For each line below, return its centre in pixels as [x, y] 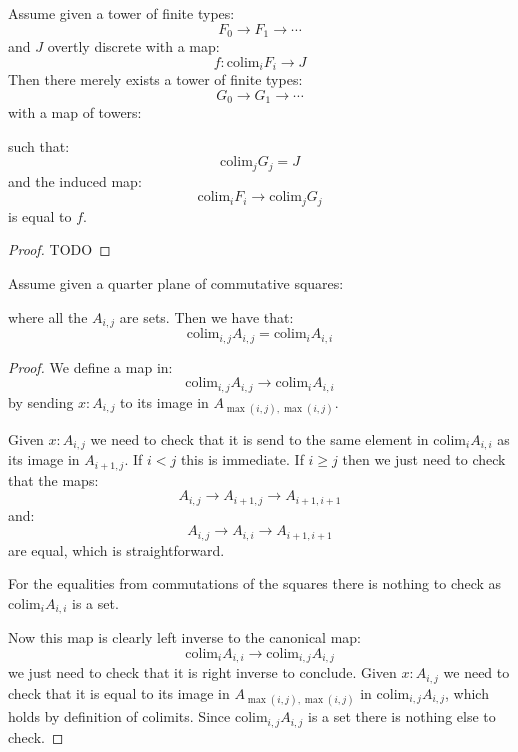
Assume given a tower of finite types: [121, 13]
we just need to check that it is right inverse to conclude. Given [202, 672]
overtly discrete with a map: [133, 46]
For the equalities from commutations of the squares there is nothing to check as [255, 583]
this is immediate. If [242, 459]
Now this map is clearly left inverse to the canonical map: [184, 637]
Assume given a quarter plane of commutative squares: [176, 283]
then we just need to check [424, 459]
